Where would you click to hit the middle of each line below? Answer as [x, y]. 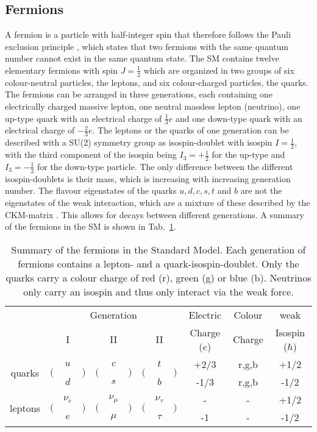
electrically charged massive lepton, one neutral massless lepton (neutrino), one [153, 106]
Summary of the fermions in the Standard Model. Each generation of [158, 249]
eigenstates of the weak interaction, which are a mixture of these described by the [158, 202]
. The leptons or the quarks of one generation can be [191, 130]
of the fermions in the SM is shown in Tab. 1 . [91, 226]
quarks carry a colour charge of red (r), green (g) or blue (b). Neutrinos [158, 277]
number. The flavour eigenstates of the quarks [91, 190]
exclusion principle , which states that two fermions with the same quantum [147, 46]
